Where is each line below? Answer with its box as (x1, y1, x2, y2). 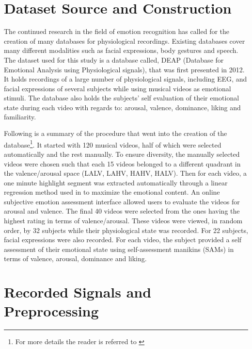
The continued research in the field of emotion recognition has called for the (4, 26, 230, 36)
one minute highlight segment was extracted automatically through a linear (4, 177, 228, 187)
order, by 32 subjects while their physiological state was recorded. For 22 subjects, (4, 225, 248, 235)
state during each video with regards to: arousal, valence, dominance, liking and (4, 102, 241, 112)
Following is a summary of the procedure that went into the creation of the (4, 128, 227, 138)
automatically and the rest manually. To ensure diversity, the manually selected (4, 149, 240, 159)
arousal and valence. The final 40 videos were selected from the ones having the (4, 206, 240, 216)
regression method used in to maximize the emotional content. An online (4, 187, 220, 197)
